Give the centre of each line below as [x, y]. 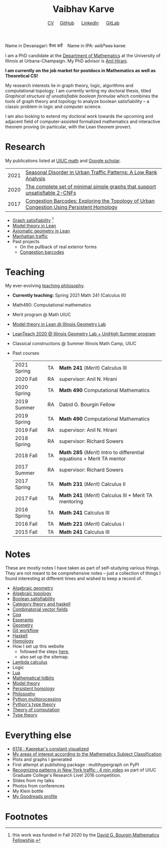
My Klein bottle [28, 791]
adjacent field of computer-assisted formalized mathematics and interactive [83, 121]
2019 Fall [26, 430]
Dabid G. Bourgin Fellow [87, 405]
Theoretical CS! [22, 76]
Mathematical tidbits [33, 678]
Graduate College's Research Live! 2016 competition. [67, 775]
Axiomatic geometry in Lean [41, 231]
